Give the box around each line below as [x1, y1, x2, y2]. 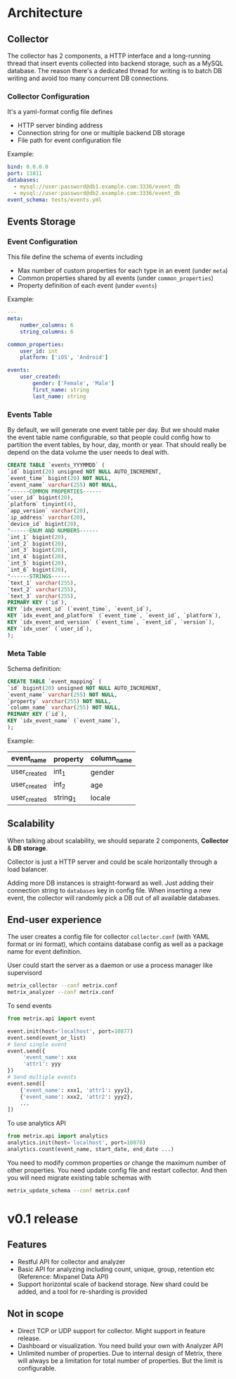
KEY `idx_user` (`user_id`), [7, 625, 93, 632]
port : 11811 [7, 170, 42, 177]
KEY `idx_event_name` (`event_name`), [7, 717, 121, 724]
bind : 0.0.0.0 [7, 163, 49, 170]
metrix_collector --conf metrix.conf [7, 982, 118, 990]
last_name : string [32, 393, 86, 400]
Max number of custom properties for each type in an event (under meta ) [17, 266, 228, 275]
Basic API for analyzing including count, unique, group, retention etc [17, 1265, 216, 1273]
